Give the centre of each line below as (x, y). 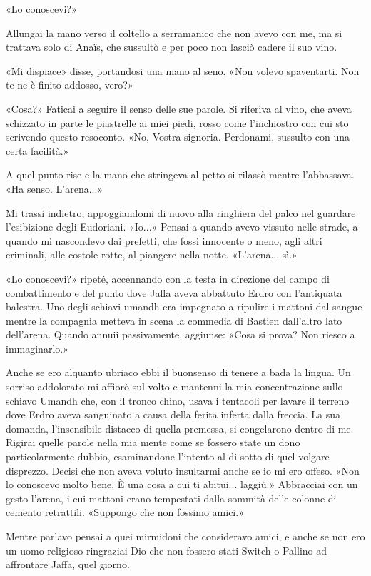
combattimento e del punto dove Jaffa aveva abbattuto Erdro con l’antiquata (174, 292)
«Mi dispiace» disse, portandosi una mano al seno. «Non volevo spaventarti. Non (183, 70)
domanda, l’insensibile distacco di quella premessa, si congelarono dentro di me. (180, 428)
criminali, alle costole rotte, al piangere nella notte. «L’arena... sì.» (152, 254)
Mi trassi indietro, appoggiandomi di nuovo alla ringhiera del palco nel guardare (181, 212)
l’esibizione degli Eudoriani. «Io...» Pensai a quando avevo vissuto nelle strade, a (182, 227)
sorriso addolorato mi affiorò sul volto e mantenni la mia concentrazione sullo (174, 386)
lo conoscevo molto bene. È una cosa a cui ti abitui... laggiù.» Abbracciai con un (182, 484)
